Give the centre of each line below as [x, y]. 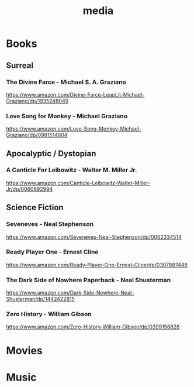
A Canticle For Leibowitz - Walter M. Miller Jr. [72, 170]
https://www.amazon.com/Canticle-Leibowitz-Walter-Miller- [78, 183]
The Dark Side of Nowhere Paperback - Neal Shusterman [89, 280]
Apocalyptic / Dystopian [51, 153]
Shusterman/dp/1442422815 [40, 299]
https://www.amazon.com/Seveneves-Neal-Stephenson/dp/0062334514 [94, 237]
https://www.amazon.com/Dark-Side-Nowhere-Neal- [70, 293]
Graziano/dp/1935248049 [37, 101]
